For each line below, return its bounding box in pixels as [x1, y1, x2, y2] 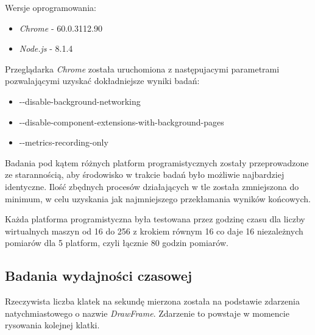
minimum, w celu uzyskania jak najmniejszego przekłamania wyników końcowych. [5, 192, 311, 205]
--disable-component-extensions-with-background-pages [19, 115, 224, 128]
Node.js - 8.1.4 [19, 42, 73, 55]
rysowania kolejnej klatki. [5, 319, 100, 331]
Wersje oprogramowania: [5, 1, 96, 13]
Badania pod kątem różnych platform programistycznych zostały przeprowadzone [5, 156, 309, 169]
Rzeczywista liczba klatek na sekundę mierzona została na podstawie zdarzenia [5, 295, 300, 308]
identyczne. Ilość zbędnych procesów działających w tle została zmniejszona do [5, 180, 299, 192]
